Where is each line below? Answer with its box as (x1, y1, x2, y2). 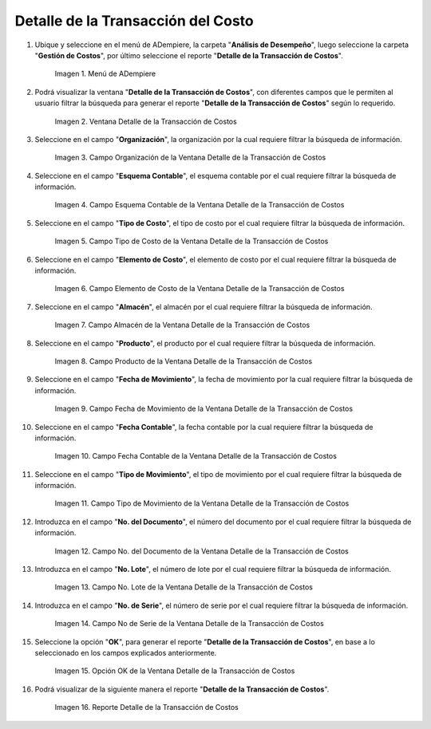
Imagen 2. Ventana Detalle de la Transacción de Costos (54, 116, 237, 126)
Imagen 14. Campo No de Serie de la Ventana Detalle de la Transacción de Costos (54, 619, 325, 629)
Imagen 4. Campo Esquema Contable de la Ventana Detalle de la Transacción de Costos (54, 200, 345, 210)
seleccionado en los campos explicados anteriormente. (34, 648, 217, 657)
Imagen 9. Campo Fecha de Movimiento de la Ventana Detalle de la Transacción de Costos (54, 404, 354, 414)
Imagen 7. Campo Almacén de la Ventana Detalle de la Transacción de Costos (54, 320, 310, 330)
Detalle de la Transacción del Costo (14, 12, 255, 30)
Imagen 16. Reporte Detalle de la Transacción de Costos (54, 703, 239, 712)
